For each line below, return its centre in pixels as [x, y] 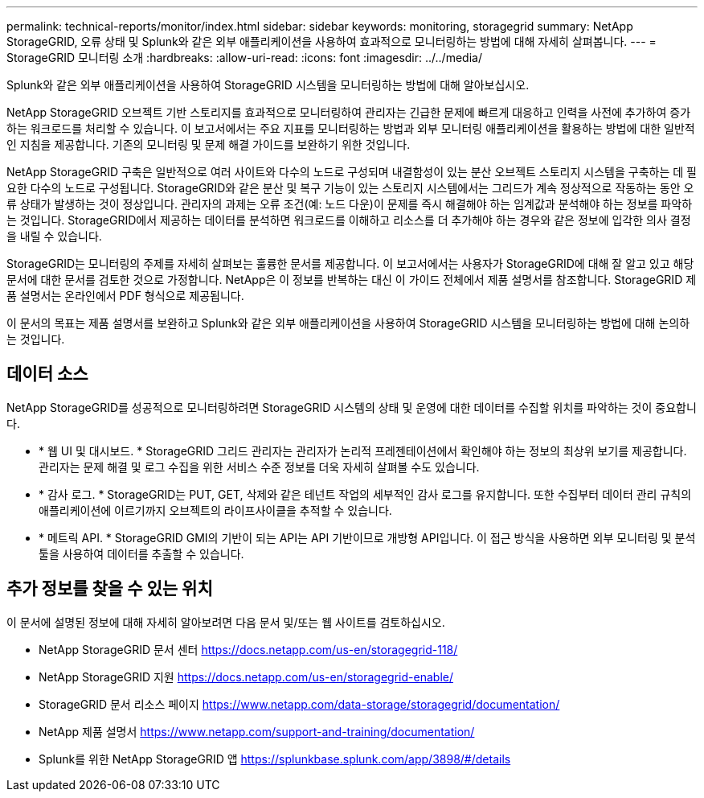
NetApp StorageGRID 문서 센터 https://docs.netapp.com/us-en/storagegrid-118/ [248, 649]
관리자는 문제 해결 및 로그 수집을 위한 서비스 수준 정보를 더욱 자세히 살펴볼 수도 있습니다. [259, 467]
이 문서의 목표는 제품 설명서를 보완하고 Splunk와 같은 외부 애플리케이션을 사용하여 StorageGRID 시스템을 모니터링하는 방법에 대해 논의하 [348, 323]
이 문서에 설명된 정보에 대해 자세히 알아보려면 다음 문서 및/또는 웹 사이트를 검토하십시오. [226, 622]
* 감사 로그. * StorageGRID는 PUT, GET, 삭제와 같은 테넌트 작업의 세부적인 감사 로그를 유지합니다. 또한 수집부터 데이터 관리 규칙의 [365, 494]
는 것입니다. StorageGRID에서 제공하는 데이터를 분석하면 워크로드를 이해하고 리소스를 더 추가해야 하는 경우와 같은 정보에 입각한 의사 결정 [349, 220]
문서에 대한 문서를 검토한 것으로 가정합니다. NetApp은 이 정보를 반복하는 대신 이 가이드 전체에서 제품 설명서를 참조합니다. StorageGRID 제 [352, 280]
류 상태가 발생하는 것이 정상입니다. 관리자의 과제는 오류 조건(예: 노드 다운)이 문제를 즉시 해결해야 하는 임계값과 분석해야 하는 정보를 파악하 [350, 204]
